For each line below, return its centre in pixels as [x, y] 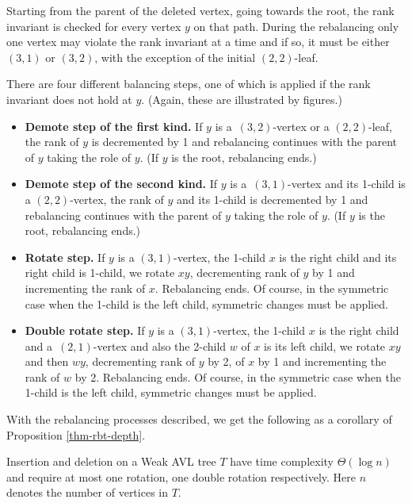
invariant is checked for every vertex [94, 26]
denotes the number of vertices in [87, 492]
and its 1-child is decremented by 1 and [273, 199]
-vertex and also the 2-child [160, 346]
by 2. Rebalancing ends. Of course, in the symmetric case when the [238, 376]
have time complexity [282, 461]
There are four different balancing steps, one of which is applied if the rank [189, 84]
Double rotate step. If [85, 330]
